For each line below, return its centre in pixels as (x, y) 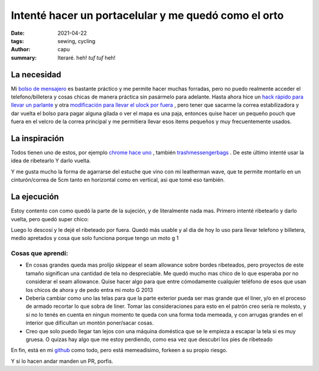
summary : (24, 58)
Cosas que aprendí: (40, 254)
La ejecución (35, 197)
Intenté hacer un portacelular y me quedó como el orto (147, 15)
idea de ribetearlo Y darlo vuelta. (51, 161)
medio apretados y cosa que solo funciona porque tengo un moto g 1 (95, 238)
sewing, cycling (77, 41)
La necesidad (36, 75)
